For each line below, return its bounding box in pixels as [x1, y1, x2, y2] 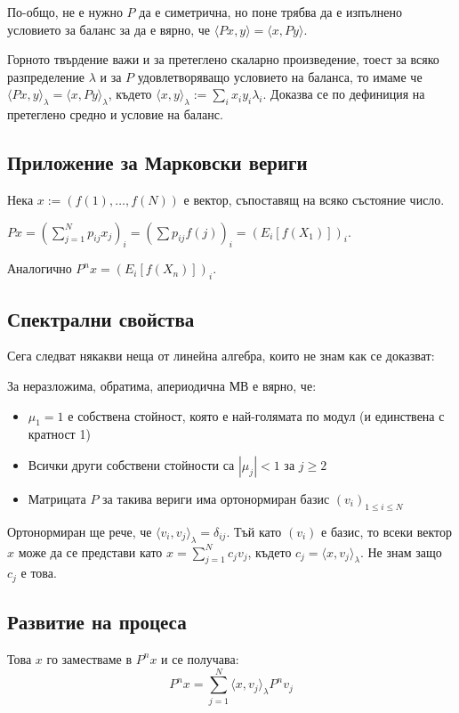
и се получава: [161, 649, 239, 668]
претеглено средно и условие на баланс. [7, 105, 223, 124]
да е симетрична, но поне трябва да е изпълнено [139, 3, 402, 20]
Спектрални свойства [7, 304, 195, 332]
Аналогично [7, 259, 72, 278]
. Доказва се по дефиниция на [262, 85, 425, 103]
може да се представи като [18, 542, 163, 561]
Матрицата [28, 489, 86, 507]
